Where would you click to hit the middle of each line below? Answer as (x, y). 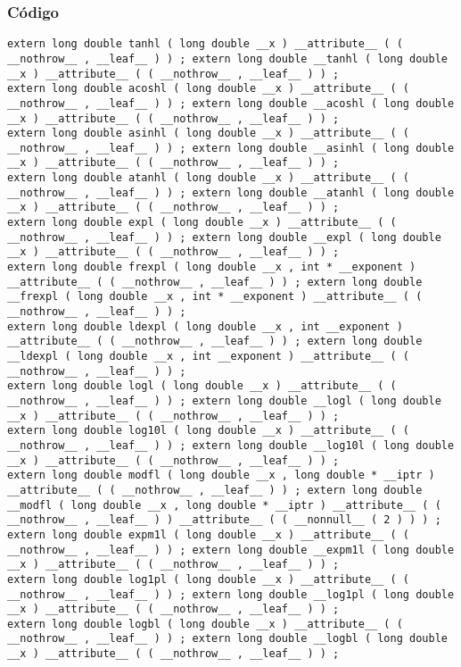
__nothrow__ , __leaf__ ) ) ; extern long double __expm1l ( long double (231, 550)
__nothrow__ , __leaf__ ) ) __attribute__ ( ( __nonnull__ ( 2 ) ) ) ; (224, 520)
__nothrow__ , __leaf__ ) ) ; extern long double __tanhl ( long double (227, 58)
